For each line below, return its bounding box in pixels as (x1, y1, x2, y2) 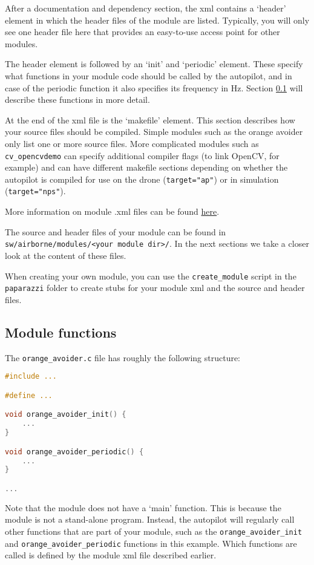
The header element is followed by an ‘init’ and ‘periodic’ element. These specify (5, 57, 303, 70)
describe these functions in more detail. (5, 93, 150, 106)
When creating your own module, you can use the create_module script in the (5, 269, 296, 282)
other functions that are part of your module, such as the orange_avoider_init (5, 524, 303, 537)
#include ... (5, 372, 57, 381)
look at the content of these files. (5, 249, 126, 261)
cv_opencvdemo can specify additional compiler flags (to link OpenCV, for (5, 149, 280, 162)
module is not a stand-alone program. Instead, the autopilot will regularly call (5, 513, 295, 526)
